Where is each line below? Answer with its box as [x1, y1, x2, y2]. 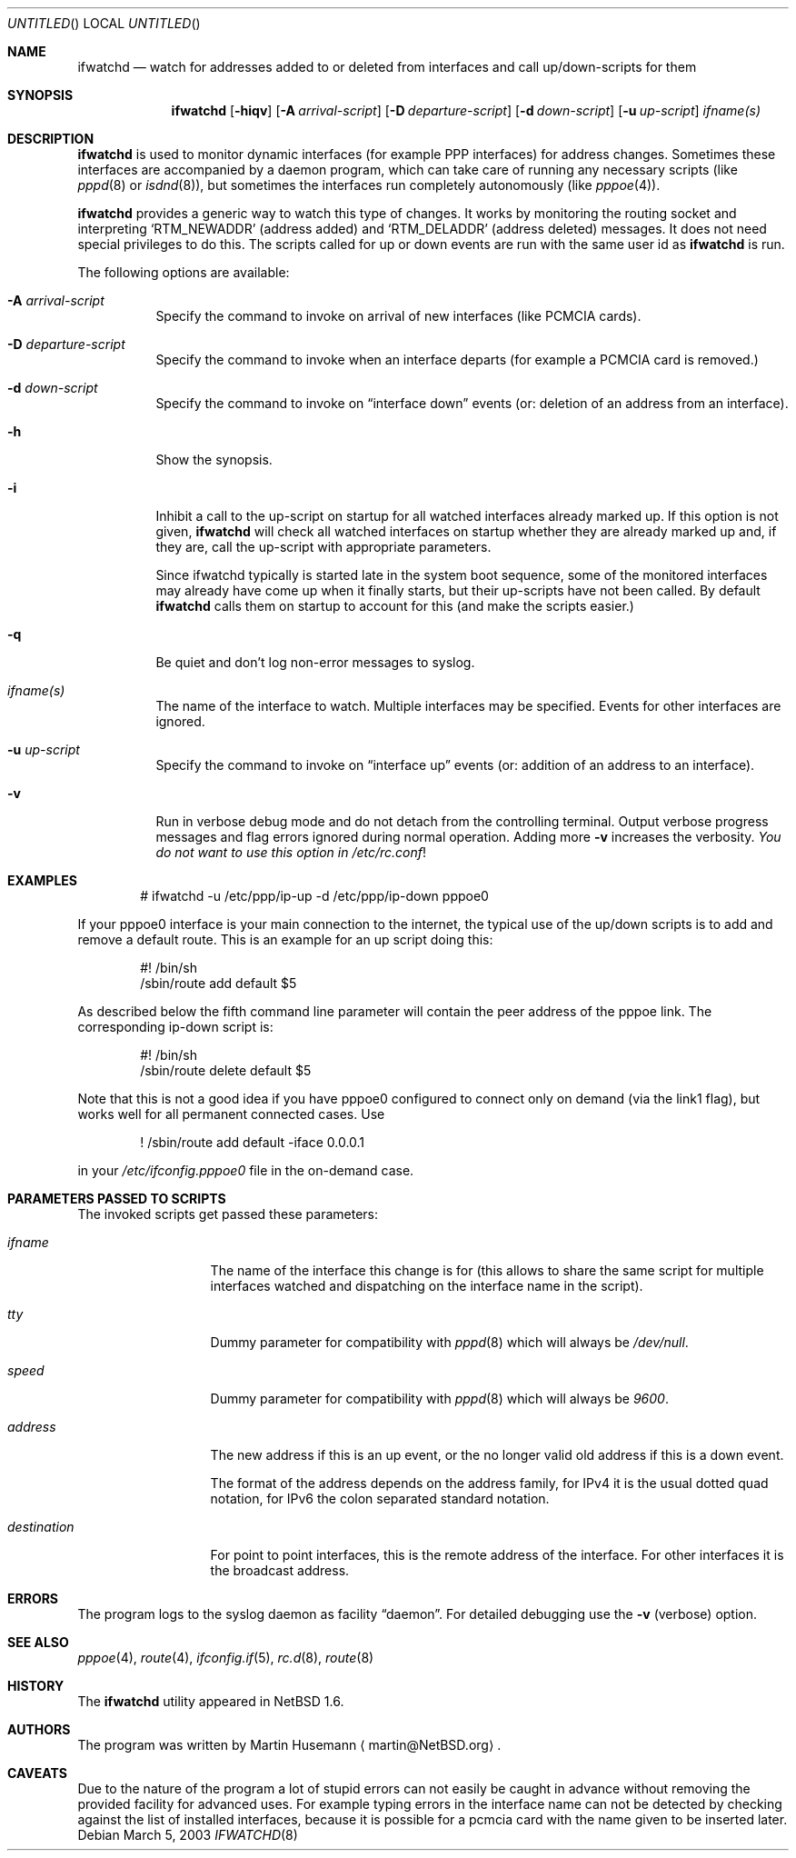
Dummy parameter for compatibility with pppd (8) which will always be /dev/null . [210, 1334, 689, 1350]
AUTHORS [7, 1722, 71, 1737]
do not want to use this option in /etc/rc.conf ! [155, 844, 427, 860]
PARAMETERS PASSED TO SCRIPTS [7, 1191, 226, 1206]
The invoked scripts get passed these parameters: [77, 1206, 379, 1222]
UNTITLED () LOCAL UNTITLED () [7, 15, 201, 31]
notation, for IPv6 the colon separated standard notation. [210, 1491, 550, 1506]
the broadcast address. [210, 1563, 350, 1578]
